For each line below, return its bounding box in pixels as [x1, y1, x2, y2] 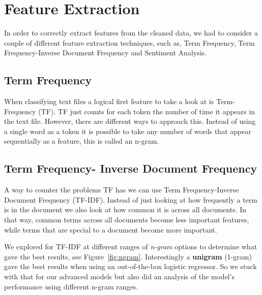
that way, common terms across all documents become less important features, [4, 214, 249, 225]
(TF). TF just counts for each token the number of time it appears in [38, 106, 255, 116]
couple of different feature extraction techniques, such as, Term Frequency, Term [4, 37, 255, 48]
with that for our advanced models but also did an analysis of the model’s [4, 271, 235, 282]
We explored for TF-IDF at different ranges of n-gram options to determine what [4, 241, 257, 252]
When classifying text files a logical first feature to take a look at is [4, 96, 214, 107]
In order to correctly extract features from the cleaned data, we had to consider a [4, 27, 258, 38]
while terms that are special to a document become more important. [4, 224, 217, 235]
